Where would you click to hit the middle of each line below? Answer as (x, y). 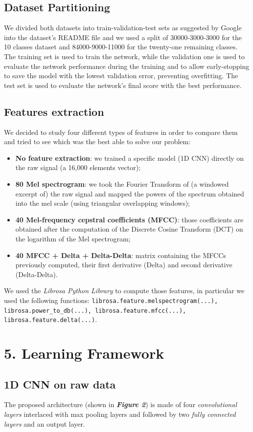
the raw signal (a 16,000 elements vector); (78, 167)
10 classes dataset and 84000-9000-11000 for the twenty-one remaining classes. (121, 47)
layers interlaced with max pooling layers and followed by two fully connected (120, 414)
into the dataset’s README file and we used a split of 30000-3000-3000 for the (123, 37)
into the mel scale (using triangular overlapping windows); (103, 203)
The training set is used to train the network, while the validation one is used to (125, 56)
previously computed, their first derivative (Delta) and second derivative (124, 265)
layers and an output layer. (45, 423)
